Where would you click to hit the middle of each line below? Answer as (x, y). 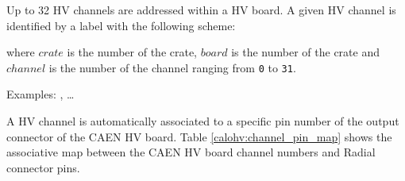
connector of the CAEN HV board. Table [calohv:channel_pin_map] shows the (199, 136)
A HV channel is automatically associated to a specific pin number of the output (203, 121)
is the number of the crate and (305, 52)
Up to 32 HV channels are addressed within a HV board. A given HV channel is (201, 10)
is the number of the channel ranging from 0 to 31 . (172, 67)
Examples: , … (40, 94)
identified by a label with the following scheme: (121, 25)
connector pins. (43, 167)
